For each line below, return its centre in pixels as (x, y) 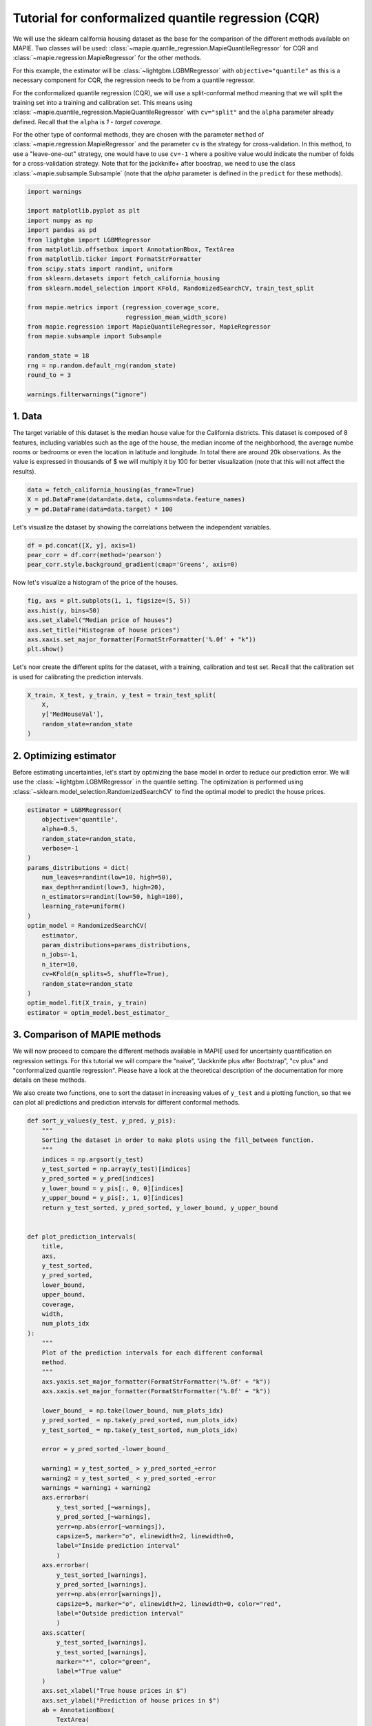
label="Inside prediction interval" (118, 1546)
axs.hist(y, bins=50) (64, 610)
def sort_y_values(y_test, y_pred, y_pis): (102, 1121)
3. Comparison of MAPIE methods (87, 1035)
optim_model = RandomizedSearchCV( (87, 926)
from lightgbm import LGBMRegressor (89, 240)
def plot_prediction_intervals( (82, 1237)
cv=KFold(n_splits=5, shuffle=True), (105, 974)
